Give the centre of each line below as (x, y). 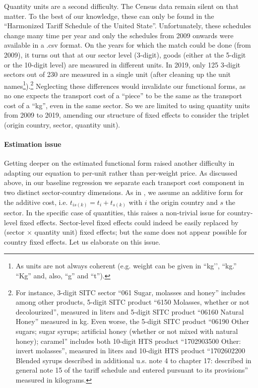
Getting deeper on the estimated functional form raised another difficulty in (119, 163)
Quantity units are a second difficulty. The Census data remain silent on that (121, 6)
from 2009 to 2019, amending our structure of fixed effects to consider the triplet (127, 115)
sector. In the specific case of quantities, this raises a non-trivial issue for (115, 213)
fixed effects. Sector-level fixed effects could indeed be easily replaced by (129, 222)
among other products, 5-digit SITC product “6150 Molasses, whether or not (132, 302)
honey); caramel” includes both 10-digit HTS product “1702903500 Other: (128, 341)
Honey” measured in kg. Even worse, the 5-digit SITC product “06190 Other (132, 321)
